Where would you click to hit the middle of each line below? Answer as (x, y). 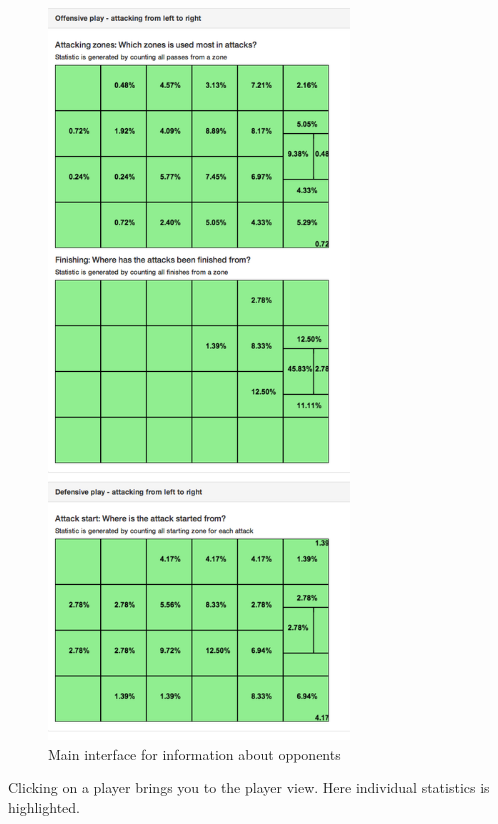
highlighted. (44, 806)
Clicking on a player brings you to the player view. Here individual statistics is (249, 787)
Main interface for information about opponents (194, 753)
